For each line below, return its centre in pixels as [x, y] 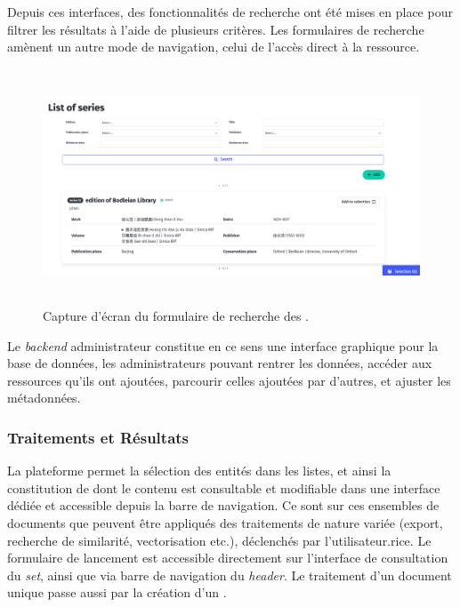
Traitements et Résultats [98, 437]
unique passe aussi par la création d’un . [117, 592]
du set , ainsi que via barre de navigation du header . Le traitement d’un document [230, 575]
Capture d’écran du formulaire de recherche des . [176, 315]
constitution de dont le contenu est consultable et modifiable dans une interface [224, 487]
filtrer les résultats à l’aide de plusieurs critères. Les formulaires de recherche [216, 29]
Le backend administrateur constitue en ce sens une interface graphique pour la [223, 345]
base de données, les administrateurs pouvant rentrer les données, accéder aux [220, 363]
